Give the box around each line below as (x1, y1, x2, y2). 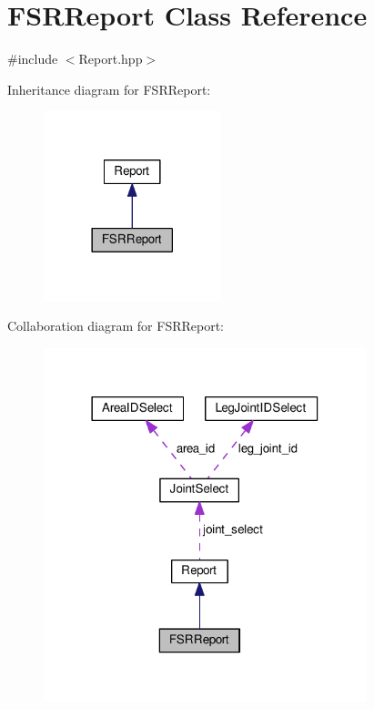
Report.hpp (78, 49, 143, 68)
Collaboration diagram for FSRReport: (7, 316, 225, 335)
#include (7, 49, 58, 68)
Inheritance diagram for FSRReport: (7, 79, 211, 98)
